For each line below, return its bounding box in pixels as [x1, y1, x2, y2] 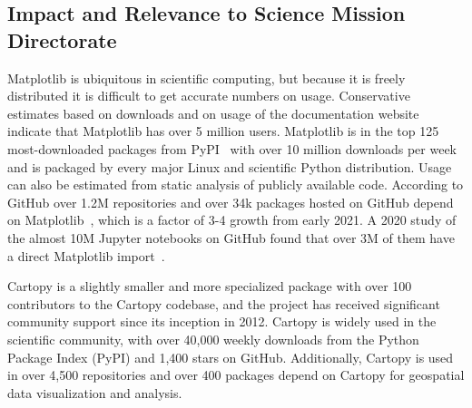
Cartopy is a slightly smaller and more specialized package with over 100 [7, 277, 412, 296]
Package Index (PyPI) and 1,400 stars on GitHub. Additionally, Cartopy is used [7, 347, 454, 366]
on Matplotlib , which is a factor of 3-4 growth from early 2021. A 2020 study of [7, 210, 457, 229]
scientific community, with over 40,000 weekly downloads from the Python [7, 329, 419, 348]
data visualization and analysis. [7, 383, 182, 402]
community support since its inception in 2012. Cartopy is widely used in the [7, 312, 437, 331]
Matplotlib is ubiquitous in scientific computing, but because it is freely [7, 68, 406, 87]
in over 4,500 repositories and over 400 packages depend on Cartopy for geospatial [7, 365, 465, 384]
